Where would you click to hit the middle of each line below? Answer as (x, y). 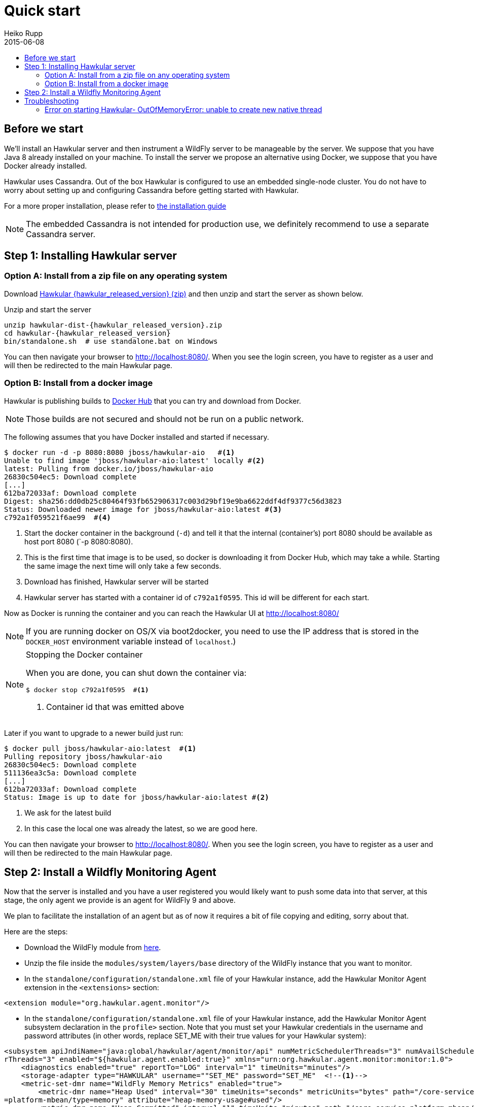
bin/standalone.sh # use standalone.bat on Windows (111, 341)
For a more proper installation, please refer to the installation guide (115, 206)
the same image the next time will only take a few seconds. (123, 566)
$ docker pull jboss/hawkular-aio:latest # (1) (100, 748)
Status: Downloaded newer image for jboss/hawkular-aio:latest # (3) (143, 509)
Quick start (42, 11)
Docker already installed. (46, 166)
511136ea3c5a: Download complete (70, 773)
